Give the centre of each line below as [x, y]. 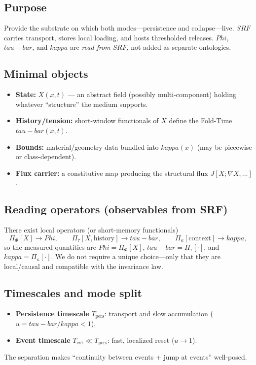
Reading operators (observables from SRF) [116, 209]
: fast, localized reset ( [141, 340]
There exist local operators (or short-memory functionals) [91, 230]
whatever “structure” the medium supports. [82, 104]
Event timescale [43, 340]
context [200, 238]
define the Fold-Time [201, 120]
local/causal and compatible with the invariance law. [84, 266]
